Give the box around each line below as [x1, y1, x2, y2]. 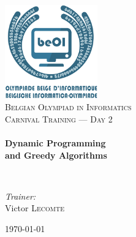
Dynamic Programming [5, 136, 106, 149]
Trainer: [5, 189, 36, 202]
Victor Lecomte [5, 201, 64, 214]
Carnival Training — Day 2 [5, 112, 113, 125]
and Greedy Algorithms [5, 148, 107, 161]
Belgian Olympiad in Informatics [5, 100, 132, 113]
